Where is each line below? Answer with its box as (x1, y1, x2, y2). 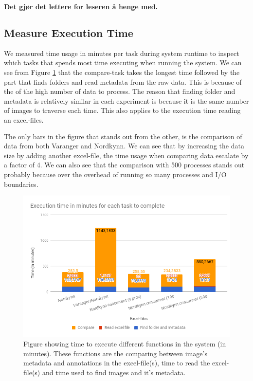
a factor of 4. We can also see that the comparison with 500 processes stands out (4, 160, 245, 170)
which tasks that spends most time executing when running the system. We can (4, 57, 242, 68)
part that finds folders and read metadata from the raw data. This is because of (4, 76, 242, 87)
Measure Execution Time (4, 25, 133, 40)
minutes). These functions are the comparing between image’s (23, 348, 207, 358)
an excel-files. (4, 114, 44, 125)
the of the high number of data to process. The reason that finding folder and (4, 86, 235, 96)
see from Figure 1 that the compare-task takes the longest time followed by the (4, 67, 240, 77)
